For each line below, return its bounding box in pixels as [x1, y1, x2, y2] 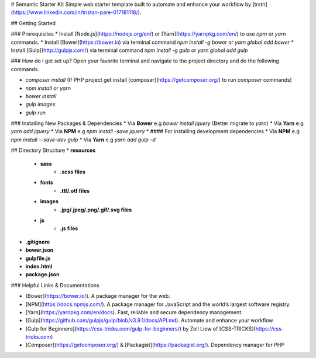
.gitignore [25, 238, 50, 245]
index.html [25, 263, 53, 270]
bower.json [25, 246, 54, 253]
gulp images [25, 101, 56, 108]
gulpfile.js [25, 255, 51, 262]
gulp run [25, 109, 46, 116]
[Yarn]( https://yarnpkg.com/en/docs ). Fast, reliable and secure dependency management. [25, 308, 243, 315]
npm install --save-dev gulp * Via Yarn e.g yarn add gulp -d [11, 136, 156, 143]
